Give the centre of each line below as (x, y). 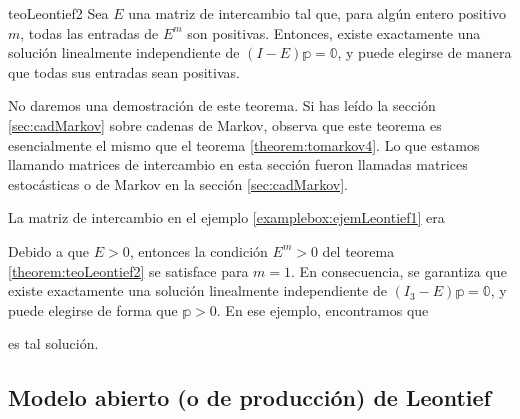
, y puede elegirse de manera (424, 52)
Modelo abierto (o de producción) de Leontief (249, 397)
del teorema (358, 250)
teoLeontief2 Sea (58, 13)
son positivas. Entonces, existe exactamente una (334, 32)
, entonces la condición (198, 250)
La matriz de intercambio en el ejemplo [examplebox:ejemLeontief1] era (226, 217)
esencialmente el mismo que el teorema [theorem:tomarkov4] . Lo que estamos (244, 144)
